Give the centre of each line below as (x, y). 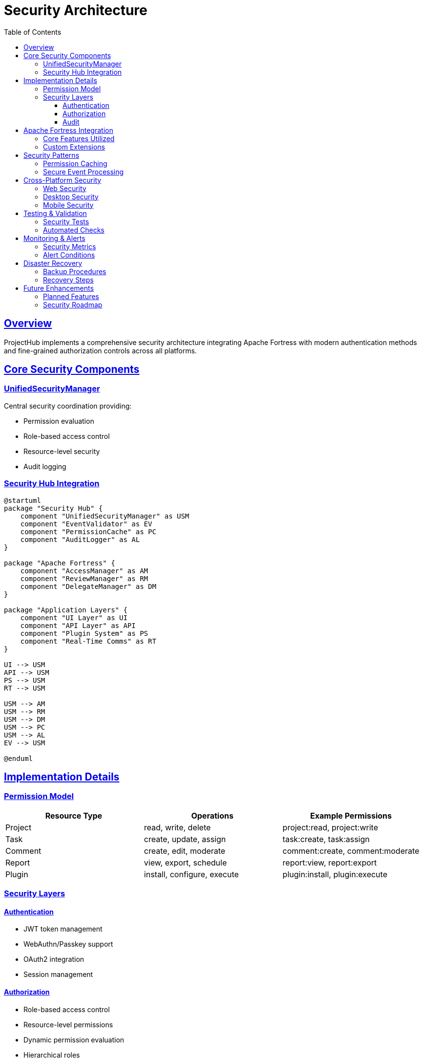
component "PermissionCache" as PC (88, 531)
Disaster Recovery (53, 263)
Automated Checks (74, 230)
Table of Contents (33, 32)
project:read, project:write (330, 827)
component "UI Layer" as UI (74, 618)
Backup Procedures (75, 271)
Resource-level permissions (68, 1024)
